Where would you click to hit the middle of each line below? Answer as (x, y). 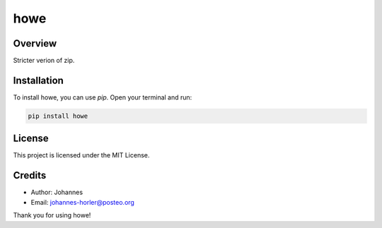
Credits (30, 175)
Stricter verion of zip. (44, 61)
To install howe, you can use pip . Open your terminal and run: (103, 97)
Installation (38, 80)
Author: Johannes (57, 192)
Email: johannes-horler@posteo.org (82, 202)
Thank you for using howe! (52, 215)
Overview (35, 43)
